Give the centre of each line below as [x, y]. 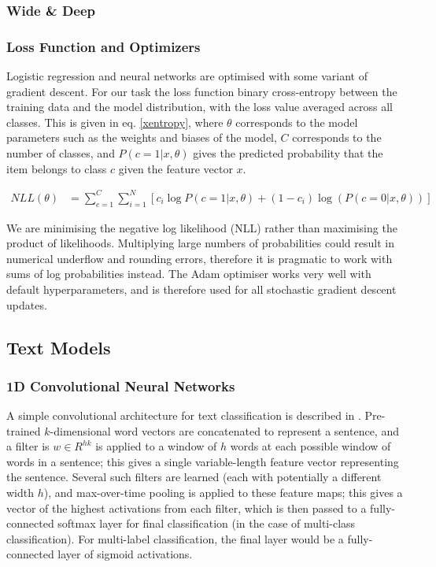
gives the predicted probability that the [288, 153]
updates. [27, 304]
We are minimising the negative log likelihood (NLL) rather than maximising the [202, 227]
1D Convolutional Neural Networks [121, 385]
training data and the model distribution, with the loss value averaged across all [200, 107]
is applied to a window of [156, 446]
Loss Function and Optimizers [103, 46]
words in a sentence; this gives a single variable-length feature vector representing [203, 461]
